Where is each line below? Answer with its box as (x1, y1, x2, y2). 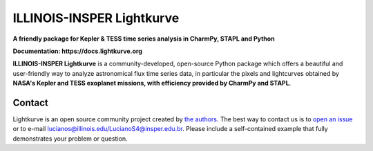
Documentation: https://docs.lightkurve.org (12, 47, 143, 55)
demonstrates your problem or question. (12, 134, 128, 143)
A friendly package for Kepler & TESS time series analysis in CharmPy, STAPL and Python (12, 34, 276, 43)
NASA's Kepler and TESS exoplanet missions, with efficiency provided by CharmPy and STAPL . (12, 79, 291, 88)
